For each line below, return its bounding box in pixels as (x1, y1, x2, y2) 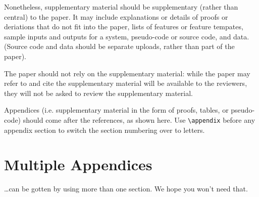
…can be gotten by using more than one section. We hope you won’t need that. (4, 183, 248, 194)
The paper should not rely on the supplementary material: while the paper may (4, 68, 250, 78)
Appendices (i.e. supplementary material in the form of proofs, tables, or (4, 105, 229, 115)
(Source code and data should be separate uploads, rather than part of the (4, 41, 235, 52)
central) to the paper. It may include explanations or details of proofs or (4, 11, 228, 22)
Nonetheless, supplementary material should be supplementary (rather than (4, 2, 238, 12)
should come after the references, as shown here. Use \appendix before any (23, 114, 255, 125)
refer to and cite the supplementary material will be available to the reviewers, (4, 78, 247, 88)
